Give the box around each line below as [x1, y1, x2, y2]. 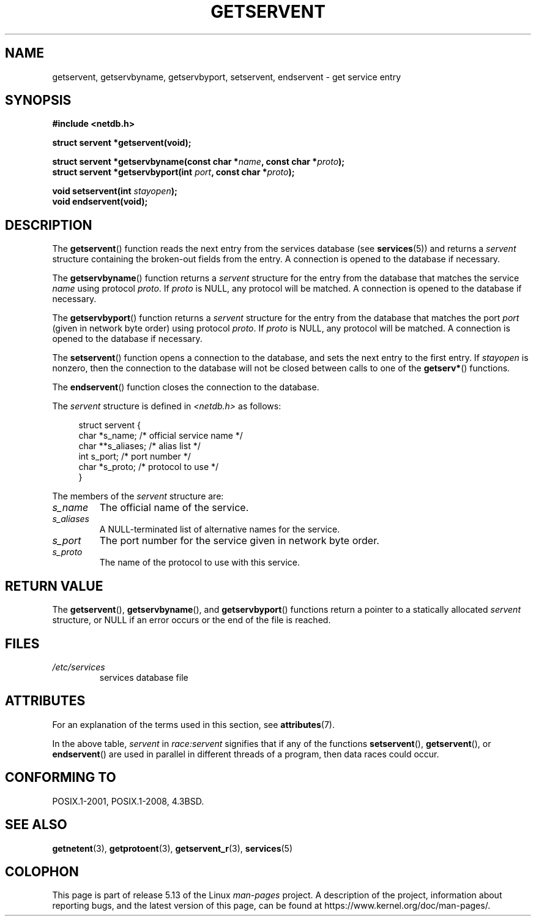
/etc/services [52, 661, 105, 672]
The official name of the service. [99, 501, 249, 514]
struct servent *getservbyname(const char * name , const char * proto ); [52, 156, 345, 167]
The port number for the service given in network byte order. [99, 534, 379, 547]
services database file [99, 672, 188, 683]
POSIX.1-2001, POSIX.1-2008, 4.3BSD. [52, 795, 204, 806]
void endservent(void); [52, 196, 148, 207]
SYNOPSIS [5, 93, 72, 108]
